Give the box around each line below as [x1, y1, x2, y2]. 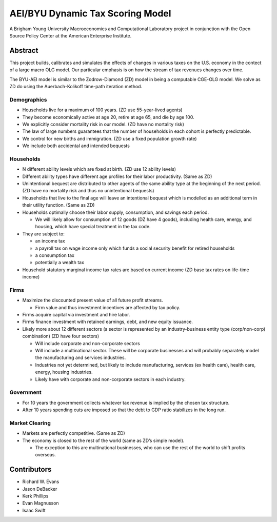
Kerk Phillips [22, 493, 49, 499]
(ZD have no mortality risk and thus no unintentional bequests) [22, 188, 154, 194]
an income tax [35, 238, 65, 244]
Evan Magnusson [22, 500, 59, 506]
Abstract [9, 46, 38, 55]
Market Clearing [9, 419, 51, 427]
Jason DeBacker [22, 486, 57, 492]
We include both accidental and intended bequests [22, 143, 130, 149]
